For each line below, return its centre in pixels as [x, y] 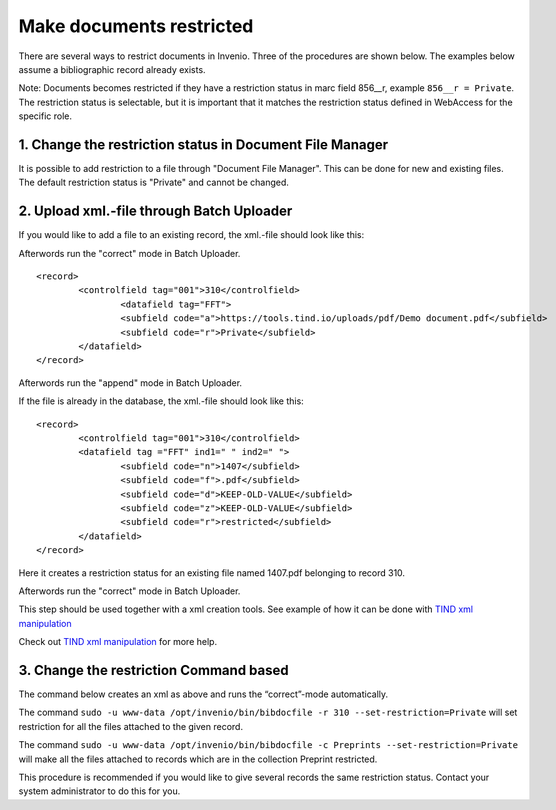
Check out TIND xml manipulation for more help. [118, 642]
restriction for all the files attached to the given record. [131, 726]
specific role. [45, 116]
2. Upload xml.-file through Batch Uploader [155, 211]
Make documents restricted [136, 26]
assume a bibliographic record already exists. [112, 69]
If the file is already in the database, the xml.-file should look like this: [161, 401]
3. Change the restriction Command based [153, 670]
